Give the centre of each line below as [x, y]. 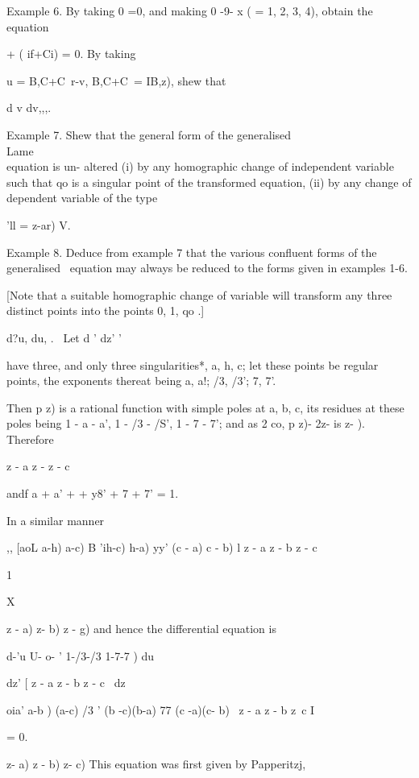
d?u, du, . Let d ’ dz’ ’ [64, 337]
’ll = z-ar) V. [39, 224]
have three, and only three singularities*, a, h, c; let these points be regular [193, 364]
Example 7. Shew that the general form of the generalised [149, 134]
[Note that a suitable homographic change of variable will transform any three [199, 294]
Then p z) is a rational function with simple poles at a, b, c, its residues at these [205, 407]
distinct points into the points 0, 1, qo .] [106, 310]
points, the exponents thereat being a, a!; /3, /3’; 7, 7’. [141, 381]
